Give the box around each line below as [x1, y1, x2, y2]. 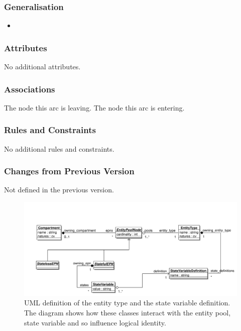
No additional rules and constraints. [4, 143, 114, 154]
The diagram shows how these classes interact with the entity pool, [24, 307, 231, 317]
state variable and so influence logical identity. [24, 317, 166, 327]
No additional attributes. [4, 61, 81, 72]
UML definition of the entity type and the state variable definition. [24, 297, 230, 308]
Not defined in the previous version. [4, 184, 114, 195]
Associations [4, 82, 55, 95]
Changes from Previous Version [4, 165, 135, 177]
